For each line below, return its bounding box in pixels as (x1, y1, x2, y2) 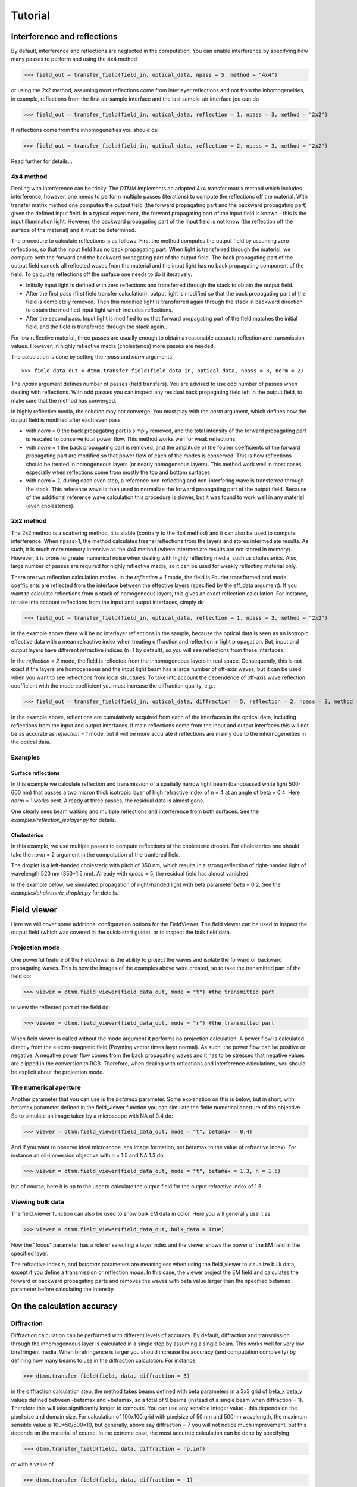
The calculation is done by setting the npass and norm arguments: (11, 353, 174, 360)
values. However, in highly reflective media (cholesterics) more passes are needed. (11, 342, 215, 349)
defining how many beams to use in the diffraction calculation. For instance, (11, 1357, 198, 1364)
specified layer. (11, 1250, 49, 1257)
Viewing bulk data (11, 1197, 65, 1206)
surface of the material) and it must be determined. (11, 226, 136, 233)
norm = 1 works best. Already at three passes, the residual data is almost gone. (11, 797, 205, 804)
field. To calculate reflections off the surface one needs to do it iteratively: (11, 271, 193, 278)
